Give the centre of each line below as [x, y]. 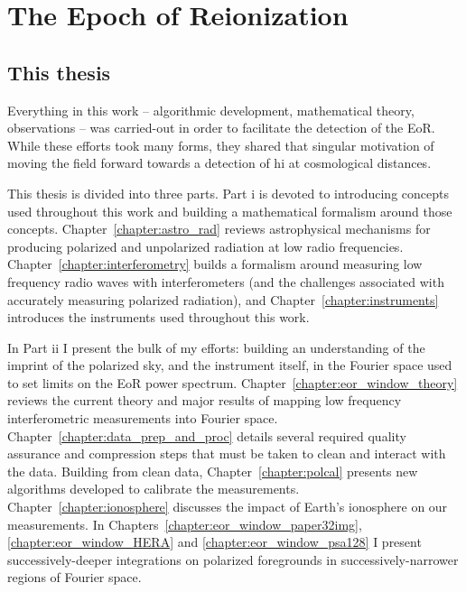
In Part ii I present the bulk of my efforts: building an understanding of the [216, 347]
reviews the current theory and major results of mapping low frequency [205, 400]
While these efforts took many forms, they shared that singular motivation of [221, 145]
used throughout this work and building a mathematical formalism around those [230, 211]
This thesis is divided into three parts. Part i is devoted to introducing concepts [228, 193]
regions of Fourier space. [75, 577]
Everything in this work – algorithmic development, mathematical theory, [211, 110]
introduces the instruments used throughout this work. [158, 317]
